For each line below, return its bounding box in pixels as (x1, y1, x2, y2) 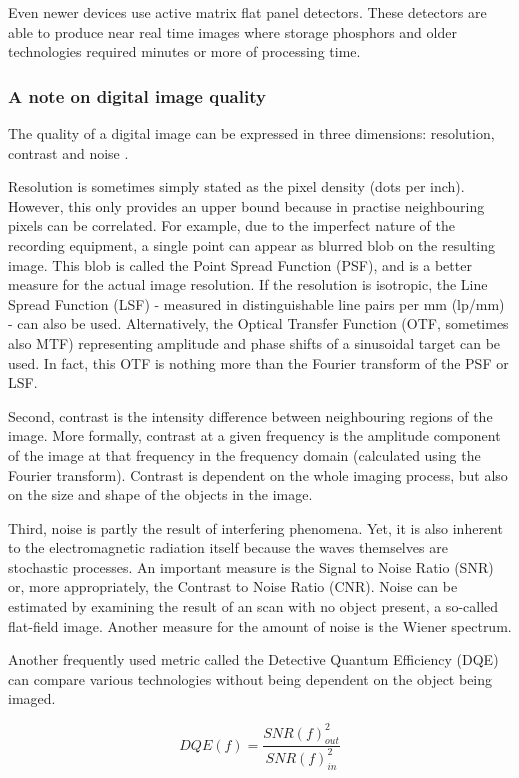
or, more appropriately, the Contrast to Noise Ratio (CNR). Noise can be (8, 576, 458, 597)
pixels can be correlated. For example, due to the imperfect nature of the (8, 215, 455, 236)
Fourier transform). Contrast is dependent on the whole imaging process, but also (8, 464, 508, 485)
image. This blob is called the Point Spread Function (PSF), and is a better (8, 254, 472, 275)
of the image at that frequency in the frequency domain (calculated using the (8, 444, 481, 465)
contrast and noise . (8, 142, 129, 163)
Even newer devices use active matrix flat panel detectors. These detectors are (8, 2, 487, 22)
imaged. (8, 688, 56, 709)
